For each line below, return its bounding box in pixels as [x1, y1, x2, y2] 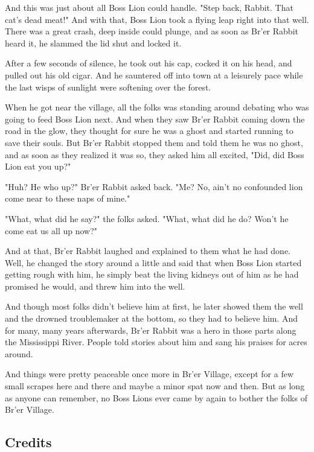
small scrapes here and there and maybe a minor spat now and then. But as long [5, 380, 305, 392]
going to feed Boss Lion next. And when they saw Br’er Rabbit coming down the [5, 112, 305, 125]
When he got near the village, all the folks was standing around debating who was [5, 101, 309, 113]
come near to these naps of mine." [5, 192, 130, 205]
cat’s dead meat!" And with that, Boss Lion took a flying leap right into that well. [5, 13, 309, 25]
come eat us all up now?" [5, 224, 98, 237]
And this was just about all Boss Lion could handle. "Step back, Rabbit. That [5, 1, 293, 13]
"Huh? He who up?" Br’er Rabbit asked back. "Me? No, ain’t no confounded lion [5, 180, 303, 193]
